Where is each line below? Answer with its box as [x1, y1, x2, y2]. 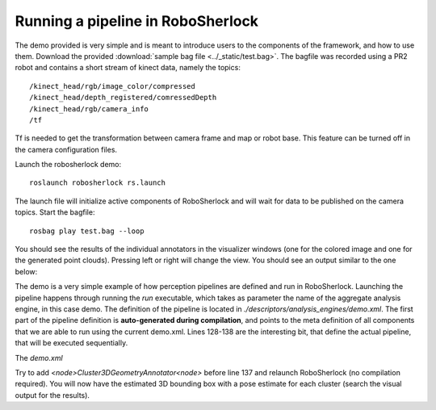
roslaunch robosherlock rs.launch [29, 178, 166, 187]
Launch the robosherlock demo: [15, 160, 122, 169]
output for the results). [15, 390, 90, 400]
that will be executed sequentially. [15, 338, 128, 348]
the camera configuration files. [15, 144, 117, 154]
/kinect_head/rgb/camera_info [29, 104, 149, 113]
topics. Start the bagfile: [15, 207, 95, 217]
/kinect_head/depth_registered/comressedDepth [29, 93, 217, 102]
